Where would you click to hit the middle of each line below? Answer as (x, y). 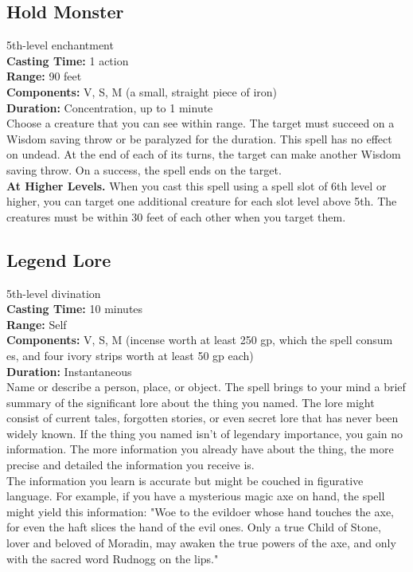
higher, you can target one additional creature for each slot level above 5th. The (202, 201)
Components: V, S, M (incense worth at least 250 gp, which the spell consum (200, 340)
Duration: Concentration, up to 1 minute (110, 107)
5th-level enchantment (60, 45)
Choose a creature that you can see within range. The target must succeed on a (201, 123)
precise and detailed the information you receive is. (131, 465)
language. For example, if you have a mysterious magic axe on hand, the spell (196, 496)
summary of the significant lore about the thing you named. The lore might (191, 402)
